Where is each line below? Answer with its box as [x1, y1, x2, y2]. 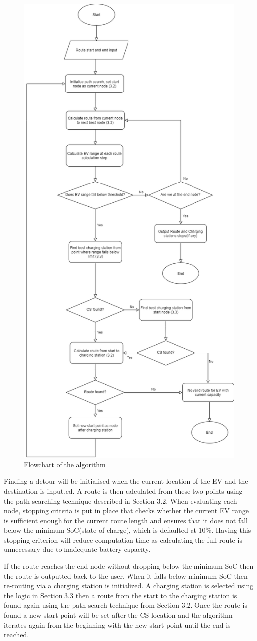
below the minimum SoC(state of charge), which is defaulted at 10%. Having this [4, 525, 251, 535]
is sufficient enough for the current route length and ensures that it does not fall [4, 515, 248, 525]
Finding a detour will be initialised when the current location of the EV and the [4, 476, 248, 486]
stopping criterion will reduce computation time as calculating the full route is [4, 534, 242, 545]
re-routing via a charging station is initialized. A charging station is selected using [4, 580, 254, 591]
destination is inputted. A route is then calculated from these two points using [4, 485, 243, 496]
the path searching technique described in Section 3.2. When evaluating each [4, 495, 237, 506]
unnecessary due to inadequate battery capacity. [4, 544, 151, 554]
